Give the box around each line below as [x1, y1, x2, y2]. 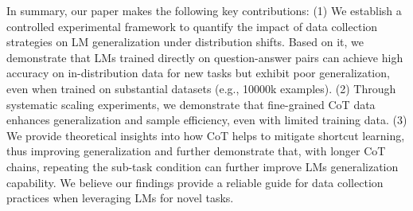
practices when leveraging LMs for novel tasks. [6, 190, 234, 206]
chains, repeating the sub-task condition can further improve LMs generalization [6, 158, 399, 174]
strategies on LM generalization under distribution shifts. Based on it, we [6, 33, 364, 50]
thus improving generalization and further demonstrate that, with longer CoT [6, 143, 386, 159]
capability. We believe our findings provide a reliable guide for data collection [6, 174, 384, 190]
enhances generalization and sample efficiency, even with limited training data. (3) [6, 111, 407, 128]
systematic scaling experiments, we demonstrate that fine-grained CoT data [6, 96, 376, 112]
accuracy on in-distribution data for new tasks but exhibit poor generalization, [6, 64, 390, 81]
